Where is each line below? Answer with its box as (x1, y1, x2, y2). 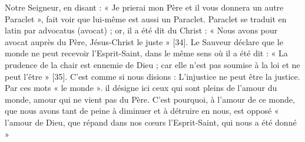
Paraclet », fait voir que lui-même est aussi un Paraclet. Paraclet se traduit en (5, 12, 287, 25)
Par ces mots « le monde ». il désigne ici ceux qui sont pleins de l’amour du (5, 82, 277, 94)
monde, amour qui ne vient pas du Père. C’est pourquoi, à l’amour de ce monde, (5, 93, 295, 105)
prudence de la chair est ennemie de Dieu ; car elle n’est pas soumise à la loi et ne (5, 58, 300, 70)
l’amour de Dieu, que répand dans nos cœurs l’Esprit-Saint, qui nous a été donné (5, 116, 297, 128)
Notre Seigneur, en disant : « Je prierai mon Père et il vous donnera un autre (5, 1, 284, 13)
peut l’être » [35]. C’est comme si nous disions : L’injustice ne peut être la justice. (5, 70, 300, 82)
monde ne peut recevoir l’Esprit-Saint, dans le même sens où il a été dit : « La (5, 47, 288, 59)
